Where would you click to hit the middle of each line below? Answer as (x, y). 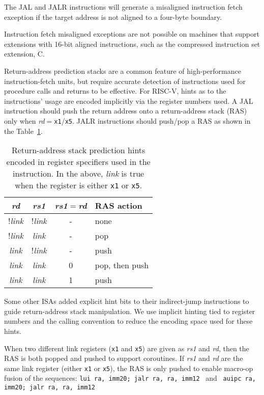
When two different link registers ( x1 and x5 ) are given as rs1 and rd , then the (127, 348)
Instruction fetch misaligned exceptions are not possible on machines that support (132, 34)
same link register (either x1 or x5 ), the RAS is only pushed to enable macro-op (129, 368)
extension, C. (24, 54)
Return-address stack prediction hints (78, 150)
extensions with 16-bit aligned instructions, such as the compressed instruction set (132, 44)
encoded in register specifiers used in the (78, 162)
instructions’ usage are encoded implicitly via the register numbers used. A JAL (129, 101)
